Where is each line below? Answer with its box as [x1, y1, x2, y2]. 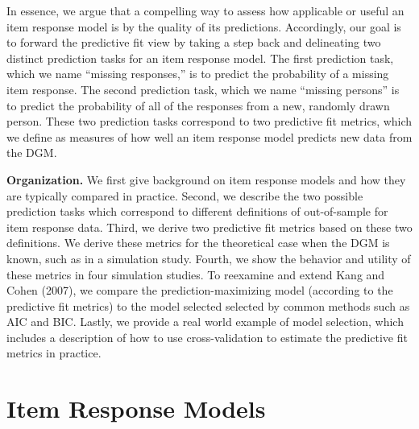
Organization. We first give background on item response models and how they [6, 171, 406, 188]
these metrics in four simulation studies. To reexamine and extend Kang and [6, 266, 385, 283]
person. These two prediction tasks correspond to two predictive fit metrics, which [6, 113, 413, 130]
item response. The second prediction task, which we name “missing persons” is [6, 80, 400, 97]
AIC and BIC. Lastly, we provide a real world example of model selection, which [6, 313, 404, 330]
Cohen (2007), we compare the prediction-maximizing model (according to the [6, 282, 393, 299]
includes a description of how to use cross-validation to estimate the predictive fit [6, 328, 408, 345]
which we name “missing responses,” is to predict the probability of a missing [6, 65, 389, 82]
